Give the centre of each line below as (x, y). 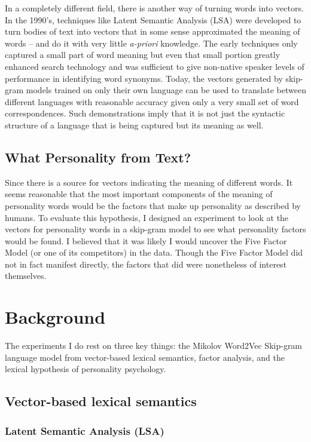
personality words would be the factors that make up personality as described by (153, 205)
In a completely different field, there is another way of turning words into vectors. (154, 8)
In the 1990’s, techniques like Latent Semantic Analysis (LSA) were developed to (153, 19)
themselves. (26, 276)
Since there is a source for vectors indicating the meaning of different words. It (149, 182)
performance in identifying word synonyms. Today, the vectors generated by (144, 78)
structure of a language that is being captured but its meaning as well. (134, 125)
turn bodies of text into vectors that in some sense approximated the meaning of (153, 31)
